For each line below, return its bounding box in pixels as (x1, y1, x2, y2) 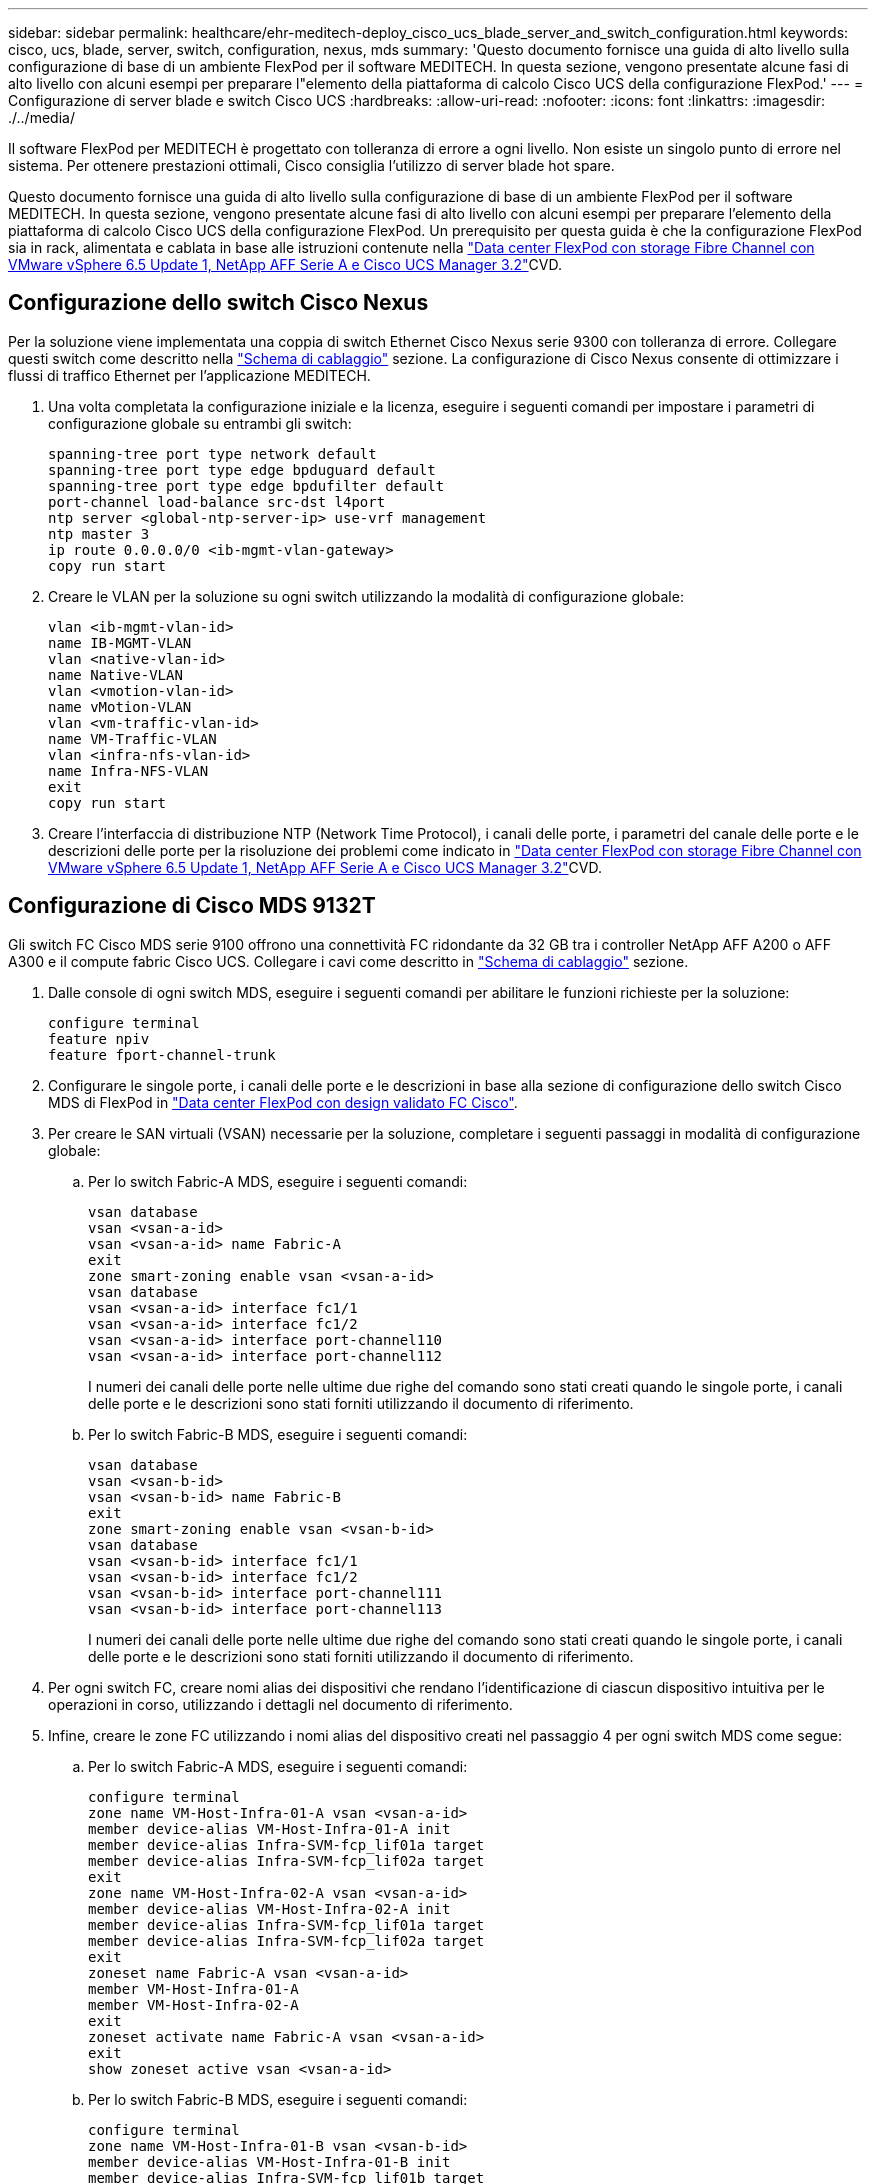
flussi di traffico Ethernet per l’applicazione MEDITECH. (8, 366, 371, 384)
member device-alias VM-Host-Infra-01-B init (88, 2153, 451, 2170)
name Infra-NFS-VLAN (48, 762, 209, 779)
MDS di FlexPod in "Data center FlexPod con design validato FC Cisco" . (48, 1093, 518, 1111)
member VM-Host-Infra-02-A (88, 1996, 299, 2013)
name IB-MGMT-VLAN (48, 634, 192, 651)
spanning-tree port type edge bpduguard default (48, 461, 436, 478)
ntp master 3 (48, 525, 150, 542)
